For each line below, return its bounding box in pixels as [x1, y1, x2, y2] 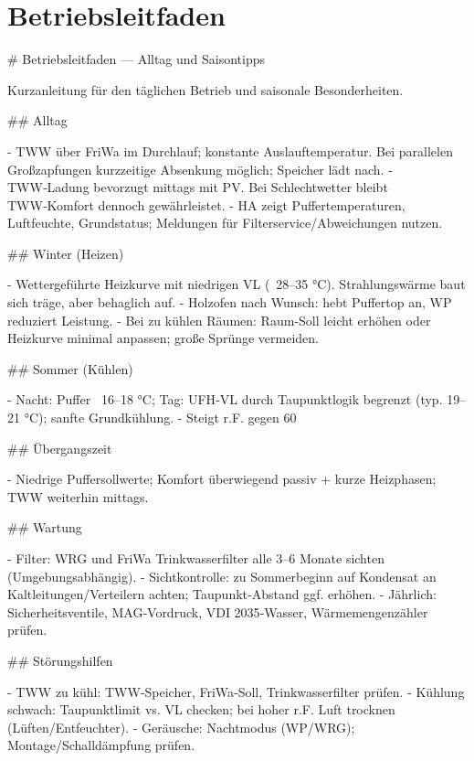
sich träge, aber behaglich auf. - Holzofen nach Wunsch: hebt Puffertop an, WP [7, 293, 452, 312]
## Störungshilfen [7, 650, 113, 670]
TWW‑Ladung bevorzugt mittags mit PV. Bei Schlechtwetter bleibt [7, 177, 388, 197]
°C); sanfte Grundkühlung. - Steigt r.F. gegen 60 [24, 408, 297, 427]
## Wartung [7, 518, 82, 537]
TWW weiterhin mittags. [7, 487, 149, 506]
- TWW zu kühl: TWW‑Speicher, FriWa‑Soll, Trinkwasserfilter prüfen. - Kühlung [7, 681, 465, 701]
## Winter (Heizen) [7, 243, 124, 263]
